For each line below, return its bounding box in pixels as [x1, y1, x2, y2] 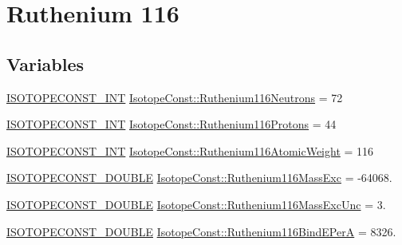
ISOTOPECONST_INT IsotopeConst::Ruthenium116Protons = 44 [6, 116, 337, 132]
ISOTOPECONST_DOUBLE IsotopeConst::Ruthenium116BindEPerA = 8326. [6, 223, 396, 239]
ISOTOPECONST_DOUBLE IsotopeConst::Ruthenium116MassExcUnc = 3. [6, 196, 386, 212]
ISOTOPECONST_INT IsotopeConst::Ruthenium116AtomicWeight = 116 [6, 142, 374, 159]
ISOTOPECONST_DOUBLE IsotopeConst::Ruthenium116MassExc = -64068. [6, 169, 392, 186]
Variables [6, 51, 85, 76]
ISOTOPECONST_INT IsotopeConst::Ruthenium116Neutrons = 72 [6, 89, 343, 105]
